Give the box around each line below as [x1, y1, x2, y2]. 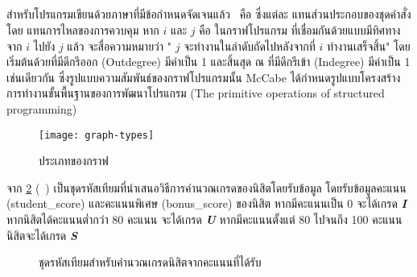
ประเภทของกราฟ [39, 152, 109, 169]
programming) [6, 100, 77, 117]
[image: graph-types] [39, 129, 155, 141]
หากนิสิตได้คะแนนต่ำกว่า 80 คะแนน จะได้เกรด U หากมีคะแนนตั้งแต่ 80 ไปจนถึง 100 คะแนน [6, 210, 403, 227]
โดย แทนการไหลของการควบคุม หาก [6, 21, 159, 38]
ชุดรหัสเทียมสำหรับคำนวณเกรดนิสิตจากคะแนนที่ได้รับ [39, 254, 262, 271]
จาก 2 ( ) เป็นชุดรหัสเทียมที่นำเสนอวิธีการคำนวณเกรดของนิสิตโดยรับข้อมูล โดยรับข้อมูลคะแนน [6, 179, 407, 196]
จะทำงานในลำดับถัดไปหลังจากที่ [184, 37, 316, 54]
